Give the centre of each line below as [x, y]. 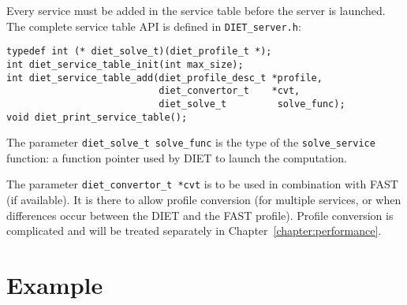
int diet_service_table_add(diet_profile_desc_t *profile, [164, 78]
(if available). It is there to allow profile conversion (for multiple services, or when [204, 200]
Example [55, 285]
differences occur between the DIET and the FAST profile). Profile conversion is [200, 215]
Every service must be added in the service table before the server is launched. [196, 10]
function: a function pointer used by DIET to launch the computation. [177, 157]
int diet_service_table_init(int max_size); [125, 64]
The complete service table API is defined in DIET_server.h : [154, 26]
